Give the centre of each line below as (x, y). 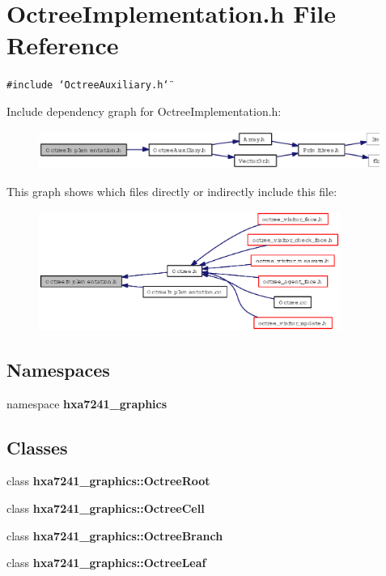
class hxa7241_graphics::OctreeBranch (115, 535)
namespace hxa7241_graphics (87, 403)
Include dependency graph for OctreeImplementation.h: (144, 111)
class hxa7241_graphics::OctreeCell (106, 508)
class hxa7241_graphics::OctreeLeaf (106, 563)
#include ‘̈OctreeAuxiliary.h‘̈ (88, 85)
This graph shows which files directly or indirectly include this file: (172, 192)
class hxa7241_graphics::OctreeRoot (108, 481)
